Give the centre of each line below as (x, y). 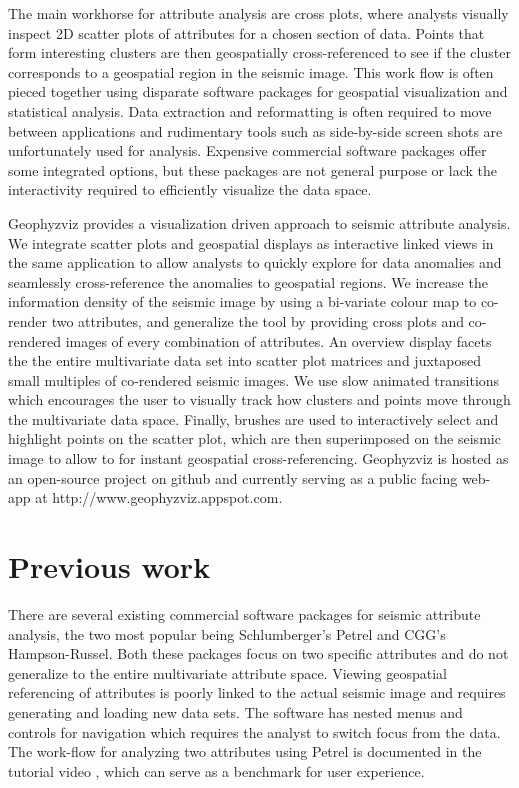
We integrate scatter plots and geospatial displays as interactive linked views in (251, 242)
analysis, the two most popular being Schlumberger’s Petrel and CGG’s (227, 633)
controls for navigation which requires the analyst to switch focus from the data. (254, 731)
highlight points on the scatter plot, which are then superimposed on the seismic (254, 438)
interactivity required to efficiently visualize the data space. (190, 189)
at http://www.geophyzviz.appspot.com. (159, 497)
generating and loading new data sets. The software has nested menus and (235, 711)
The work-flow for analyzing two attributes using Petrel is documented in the (245, 751)
